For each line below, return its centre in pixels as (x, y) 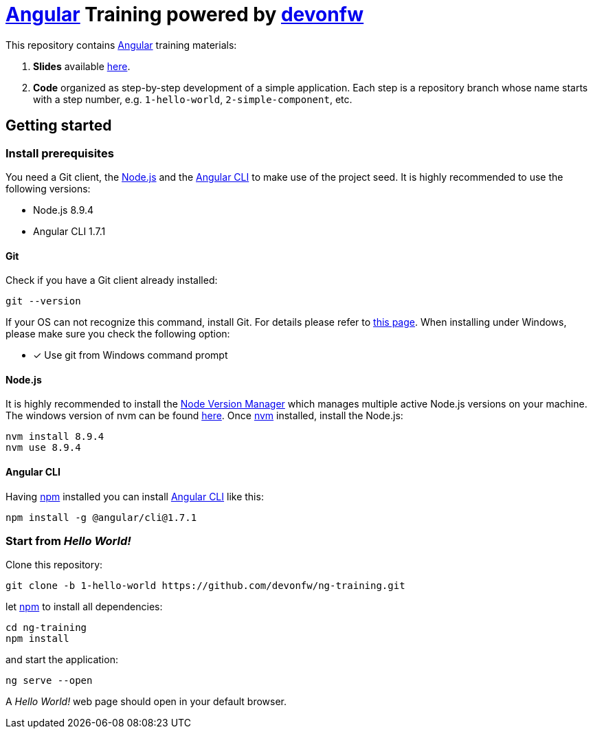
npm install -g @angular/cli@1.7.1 (101, 517)
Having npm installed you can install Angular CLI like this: (135, 496)
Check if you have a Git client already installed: (112, 280)
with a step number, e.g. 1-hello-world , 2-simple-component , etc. (193, 99)
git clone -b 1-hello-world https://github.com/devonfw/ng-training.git (205, 586)
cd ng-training (46, 628)
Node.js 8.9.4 (64, 210)
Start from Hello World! (68, 541)
